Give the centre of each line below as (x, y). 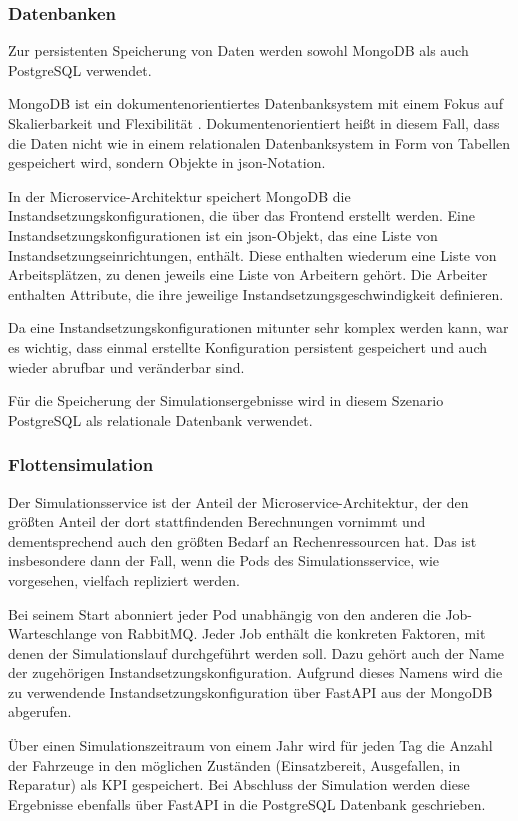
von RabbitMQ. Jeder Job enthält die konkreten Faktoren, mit (293, 633)
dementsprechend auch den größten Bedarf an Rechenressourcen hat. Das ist (242, 540)
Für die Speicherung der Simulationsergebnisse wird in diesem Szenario (226, 400)
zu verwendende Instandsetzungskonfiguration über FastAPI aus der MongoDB (250, 691)
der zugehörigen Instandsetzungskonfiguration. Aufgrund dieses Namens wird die (255, 672)
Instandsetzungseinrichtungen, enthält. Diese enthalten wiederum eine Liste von (252, 254)
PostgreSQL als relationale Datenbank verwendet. (160, 419)
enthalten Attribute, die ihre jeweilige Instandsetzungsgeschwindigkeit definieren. (256, 293)
